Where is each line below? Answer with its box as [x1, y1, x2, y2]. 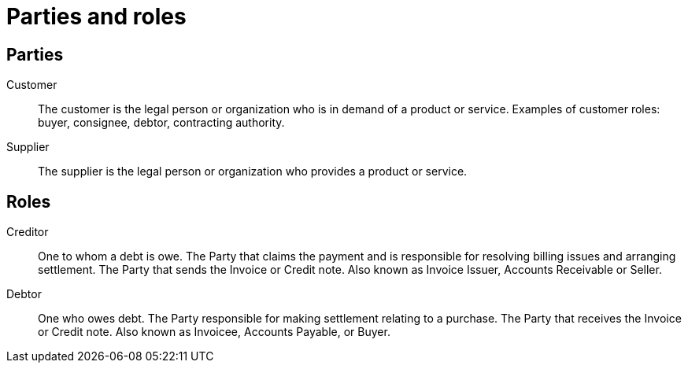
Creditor [6, 225, 49, 239]
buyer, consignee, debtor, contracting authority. [38, 116, 285, 130]
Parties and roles [6, 3, 187, 30]
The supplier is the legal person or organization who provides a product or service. [38, 164, 468, 179]
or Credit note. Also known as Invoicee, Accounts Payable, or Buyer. [38, 325, 390, 339]
